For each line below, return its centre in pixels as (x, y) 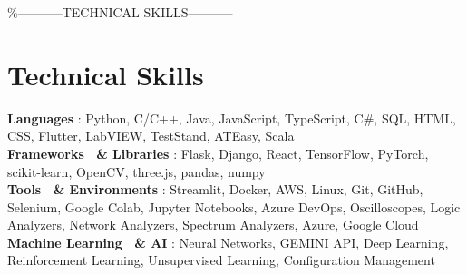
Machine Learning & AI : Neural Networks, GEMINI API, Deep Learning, (228, 242)
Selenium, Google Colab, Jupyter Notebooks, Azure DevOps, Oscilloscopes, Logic (234, 206)
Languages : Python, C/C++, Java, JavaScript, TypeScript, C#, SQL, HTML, (232, 118)
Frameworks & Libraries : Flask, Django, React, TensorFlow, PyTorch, (218, 153)
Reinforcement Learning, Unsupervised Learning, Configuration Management (221, 260)
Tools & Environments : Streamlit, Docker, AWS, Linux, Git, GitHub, (215, 189)
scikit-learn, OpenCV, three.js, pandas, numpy (136, 171)
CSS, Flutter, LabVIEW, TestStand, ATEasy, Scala (151, 136)
